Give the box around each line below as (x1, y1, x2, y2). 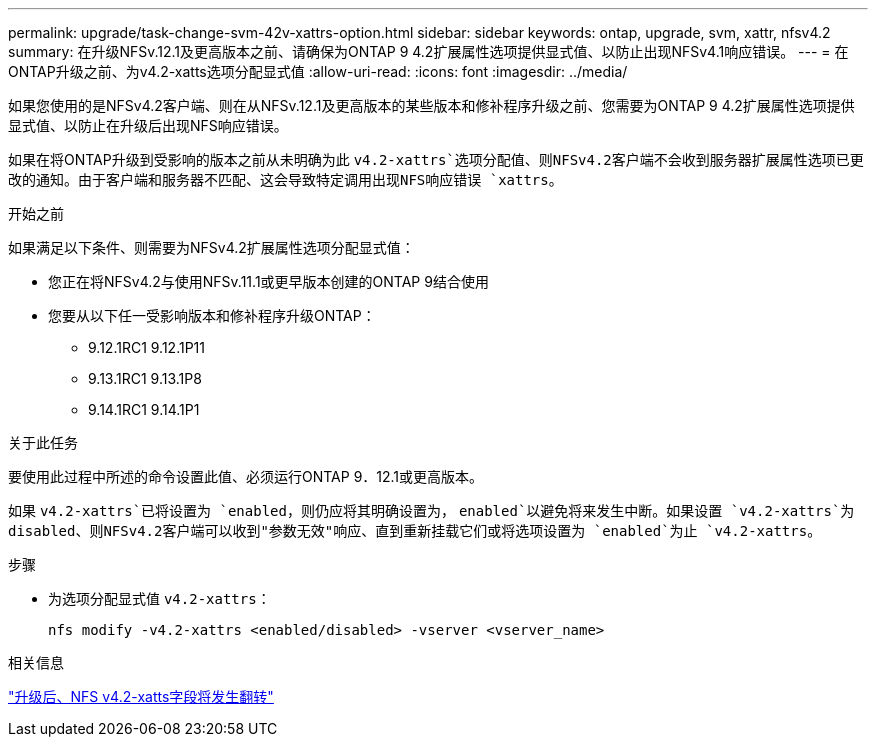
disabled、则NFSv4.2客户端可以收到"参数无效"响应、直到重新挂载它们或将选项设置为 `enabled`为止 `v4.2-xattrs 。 (8, 522, 822, 539)
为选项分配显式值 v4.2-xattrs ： (48, 590, 271, 607)
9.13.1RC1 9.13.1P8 (88, 370, 202, 387)
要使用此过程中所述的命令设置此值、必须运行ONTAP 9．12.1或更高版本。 (8, 468, 484, 485)
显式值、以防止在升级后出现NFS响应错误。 (8, 117, 288, 134)
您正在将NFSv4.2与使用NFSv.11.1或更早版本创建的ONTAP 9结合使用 (48, 273, 489, 290)
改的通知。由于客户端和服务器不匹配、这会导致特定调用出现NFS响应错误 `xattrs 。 (8, 171, 563, 188)
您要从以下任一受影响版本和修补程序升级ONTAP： (48, 307, 376, 324)
